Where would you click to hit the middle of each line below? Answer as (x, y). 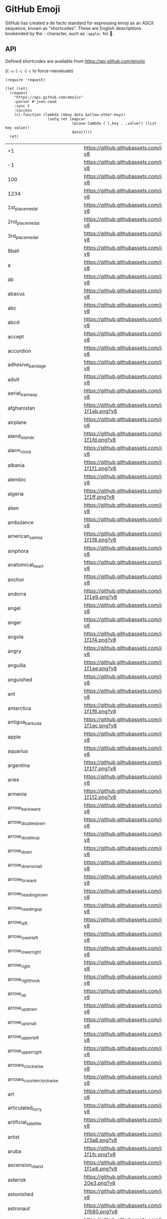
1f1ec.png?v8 (100, 725)
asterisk (17, 1180)
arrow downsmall (25, 866)
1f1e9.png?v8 (101, 597)
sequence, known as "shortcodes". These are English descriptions (73, 28)
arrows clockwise (26, 1065)
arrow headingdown (28, 894)
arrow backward (24, 808)
